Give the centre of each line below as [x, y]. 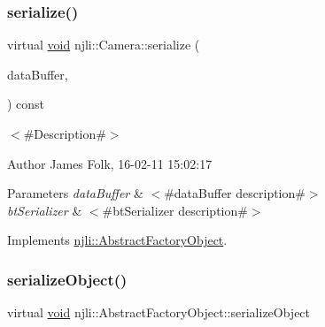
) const [26, 104]
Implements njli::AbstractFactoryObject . [117, 240]
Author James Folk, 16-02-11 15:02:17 [110, 163]
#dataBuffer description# [235, 193]
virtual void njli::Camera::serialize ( [104, 45]
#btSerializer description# [175, 210]
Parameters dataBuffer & [75, 193]
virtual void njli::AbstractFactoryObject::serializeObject [159, 312]
